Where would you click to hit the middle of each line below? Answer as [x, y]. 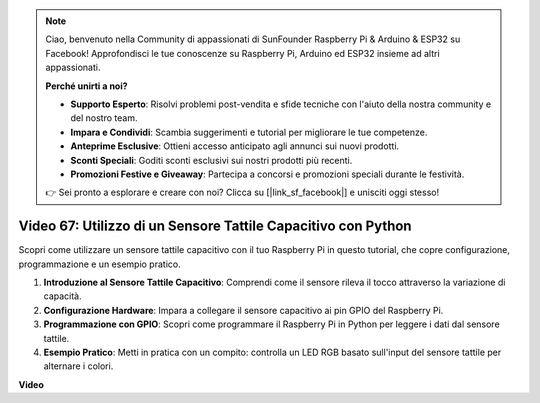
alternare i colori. [78, 366]
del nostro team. [104, 118]
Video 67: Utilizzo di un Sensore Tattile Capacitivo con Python [215, 226]
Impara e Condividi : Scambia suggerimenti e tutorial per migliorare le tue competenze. [249, 132]
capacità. [62, 296]
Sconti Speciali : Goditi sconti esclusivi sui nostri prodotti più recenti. [211, 160]
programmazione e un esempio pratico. [99, 264]
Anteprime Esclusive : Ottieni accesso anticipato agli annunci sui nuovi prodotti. [235, 146]
